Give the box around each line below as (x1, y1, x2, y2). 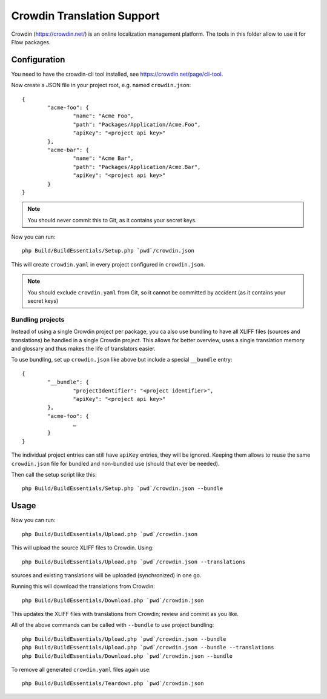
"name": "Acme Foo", (73, 113, 134, 119)
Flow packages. (11, 38, 51, 45)
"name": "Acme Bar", (73, 155, 134, 162)
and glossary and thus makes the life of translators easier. (11, 345, 156, 352)
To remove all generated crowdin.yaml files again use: (11, 666, 151, 674)
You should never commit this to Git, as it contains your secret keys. (27, 216, 197, 224)
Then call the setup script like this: (11, 471, 97, 479)
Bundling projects (11, 315, 65, 323)
